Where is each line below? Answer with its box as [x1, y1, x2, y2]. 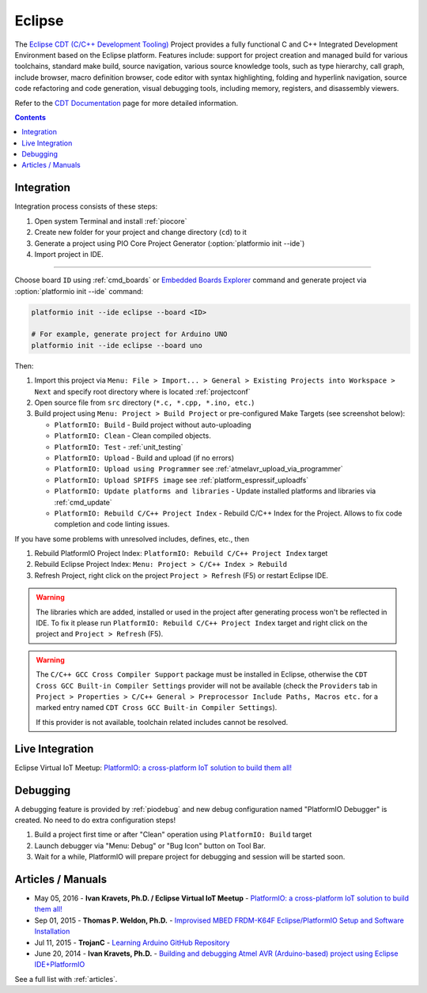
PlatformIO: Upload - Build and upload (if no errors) [54, 453, 235, 463]
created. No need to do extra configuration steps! [14, 815, 176, 825]
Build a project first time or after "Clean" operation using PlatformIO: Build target [34, 830, 312, 840]
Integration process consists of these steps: [14, 202, 158, 211]
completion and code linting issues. [54, 519, 170, 529]
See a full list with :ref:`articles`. [14, 974, 118, 984]
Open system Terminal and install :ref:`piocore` [34, 216, 187, 225]
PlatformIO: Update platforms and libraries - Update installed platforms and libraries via [54, 486, 376, 496]
